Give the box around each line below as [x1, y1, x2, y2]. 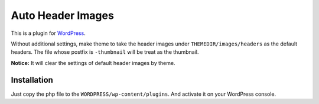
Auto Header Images [11, 9, 115, 22]
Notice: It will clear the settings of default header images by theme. [11, 59, 175, 66]
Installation [11, 74, 53, 85]
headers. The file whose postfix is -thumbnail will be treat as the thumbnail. [11, 48, 199, 56]
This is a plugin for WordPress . [11, 30, 86, 37]
